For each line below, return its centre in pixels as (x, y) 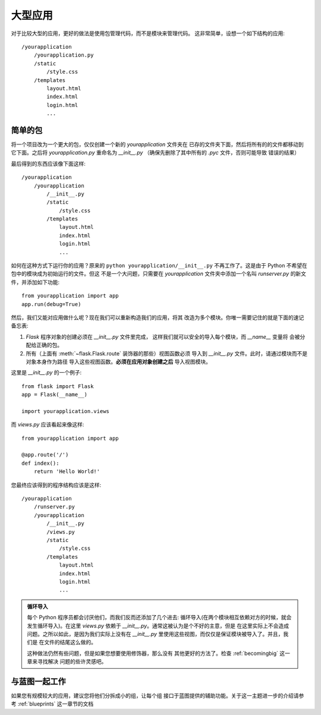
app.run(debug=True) (51, 304)
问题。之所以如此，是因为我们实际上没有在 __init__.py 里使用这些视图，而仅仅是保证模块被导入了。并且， (155, 634)
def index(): (40, 463)
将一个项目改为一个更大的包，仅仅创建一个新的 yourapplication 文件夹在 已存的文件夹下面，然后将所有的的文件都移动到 (157, 144)
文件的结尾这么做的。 (70, 642)
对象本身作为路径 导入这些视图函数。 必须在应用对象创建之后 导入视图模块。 (118, 361)
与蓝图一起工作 (38, 681)
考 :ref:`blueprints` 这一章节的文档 (52, 704)
